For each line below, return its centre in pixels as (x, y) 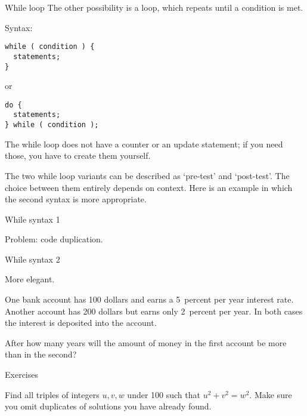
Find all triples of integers (52, 394)
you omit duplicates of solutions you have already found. (108, 406)
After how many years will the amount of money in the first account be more (146, 342)
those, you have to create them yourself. (78, 155)
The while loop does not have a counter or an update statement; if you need (144, 144)
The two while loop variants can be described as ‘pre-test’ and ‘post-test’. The (147, 175)
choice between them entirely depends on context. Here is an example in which (149, 187)
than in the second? (41, 354)
